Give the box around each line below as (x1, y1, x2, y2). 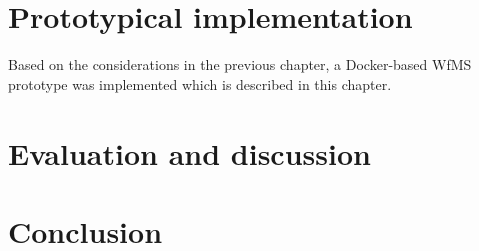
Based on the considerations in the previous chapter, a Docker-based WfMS (8, 54, 472, 75)
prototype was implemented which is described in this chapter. (8, 73, 392, 94)
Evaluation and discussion (8, 132, 371, 173)
